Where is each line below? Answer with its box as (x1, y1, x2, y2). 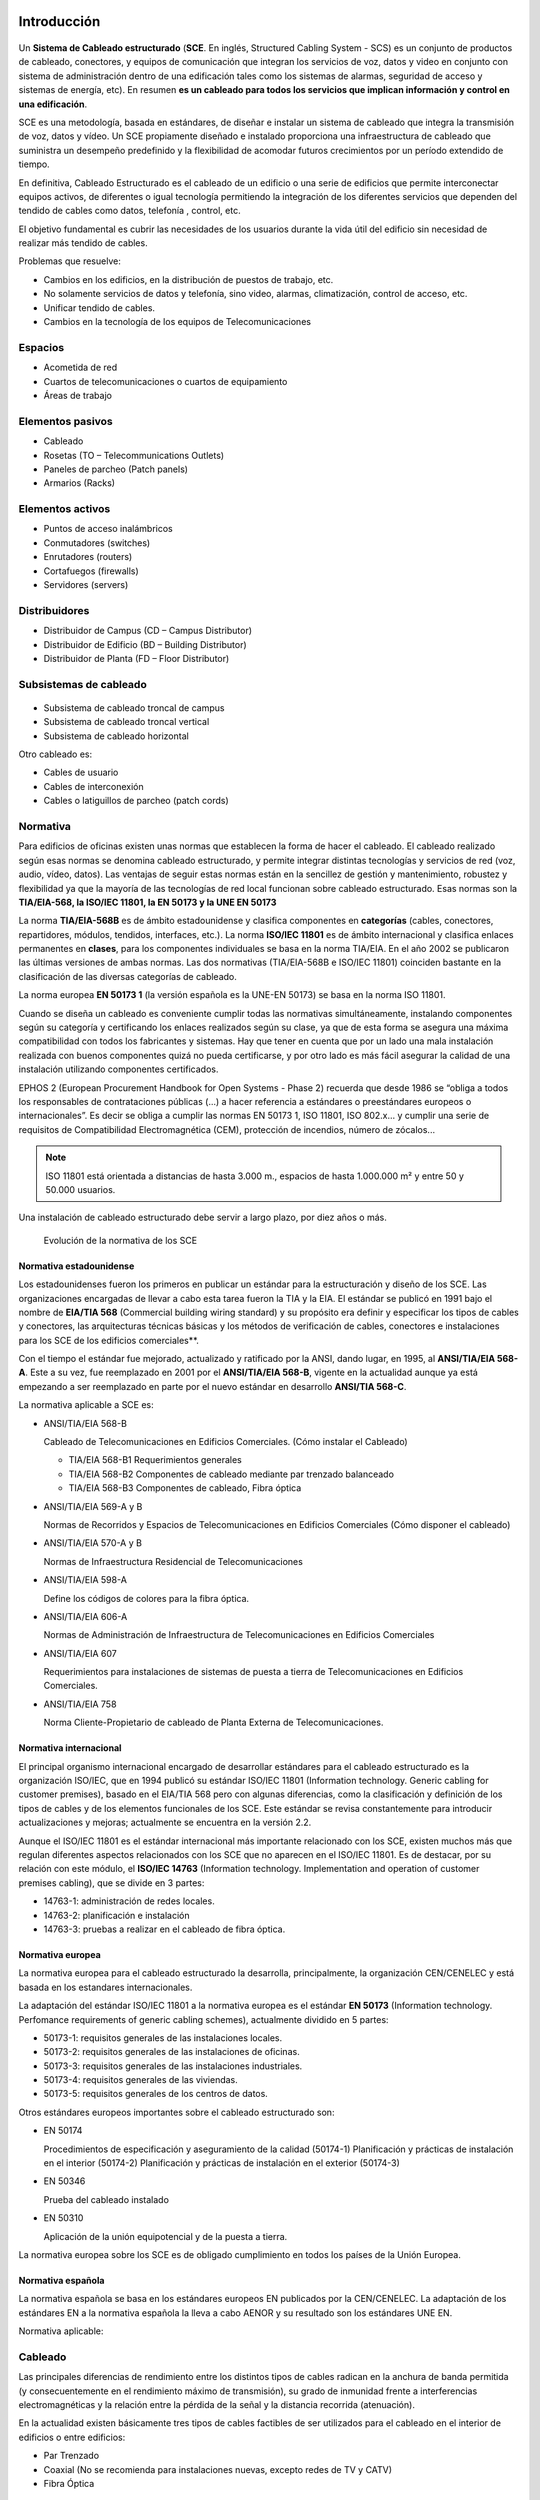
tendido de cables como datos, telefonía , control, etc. (18, 205, 241, 217)
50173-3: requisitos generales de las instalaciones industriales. (43, 2060, 303, 2072)
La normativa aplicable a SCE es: (18, 1399, 154, 1411)
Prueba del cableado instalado (43, 2193, 170, 2205)
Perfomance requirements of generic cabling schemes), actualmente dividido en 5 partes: (18, 2013, 389, 2025)
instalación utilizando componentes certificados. (18, 1063, 219, 1075)
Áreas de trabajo (43, 389, 112, 401)
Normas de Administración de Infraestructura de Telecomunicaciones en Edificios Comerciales (43, 1629, 435, 1641)
